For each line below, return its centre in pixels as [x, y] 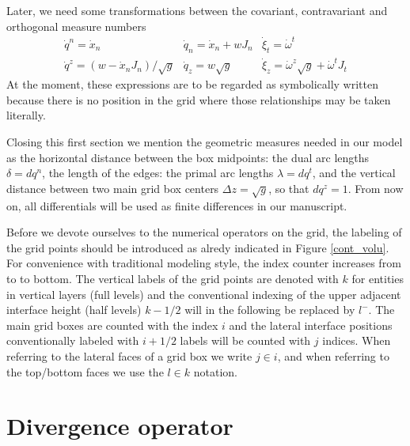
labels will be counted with [245, 340]
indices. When [357, 340]
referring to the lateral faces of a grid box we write [129, 355]
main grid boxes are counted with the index [112, 325]
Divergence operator [120, 426]
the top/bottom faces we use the [85, 371]
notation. [215, 371]
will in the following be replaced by [270, 310]
